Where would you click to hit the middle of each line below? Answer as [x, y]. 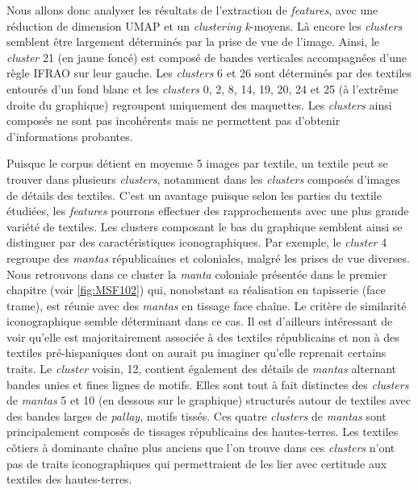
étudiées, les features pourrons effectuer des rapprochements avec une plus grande [208, 211]
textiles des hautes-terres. [69, 479]
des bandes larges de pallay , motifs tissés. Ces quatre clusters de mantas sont [196, 415]
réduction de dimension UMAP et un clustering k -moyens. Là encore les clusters [205, 25]
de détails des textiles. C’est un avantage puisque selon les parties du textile [194, 195]
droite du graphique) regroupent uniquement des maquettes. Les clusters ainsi [199, 104]
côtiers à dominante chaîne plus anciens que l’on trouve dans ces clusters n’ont [201, 448]
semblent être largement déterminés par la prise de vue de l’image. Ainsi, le [193, 42]
